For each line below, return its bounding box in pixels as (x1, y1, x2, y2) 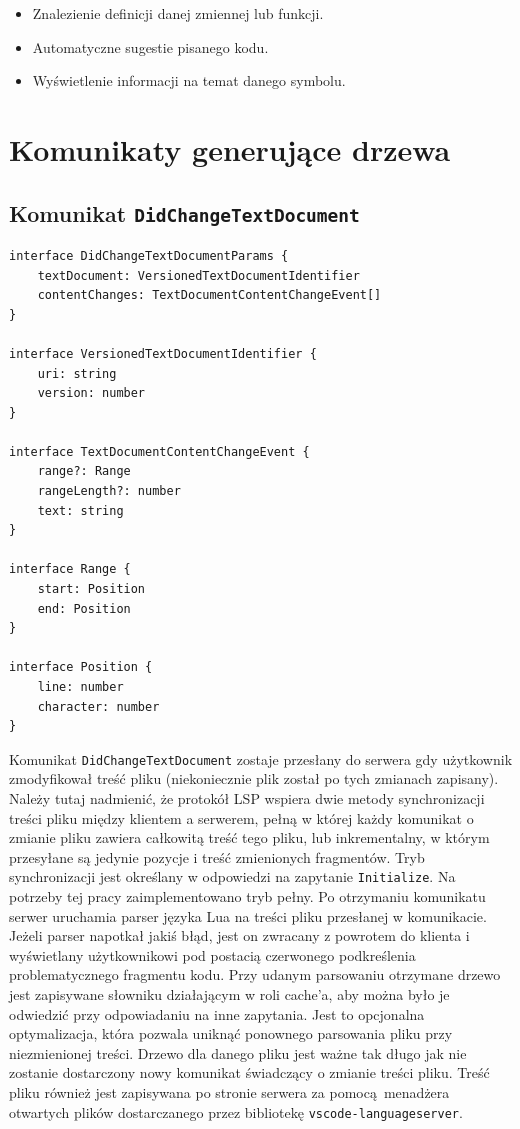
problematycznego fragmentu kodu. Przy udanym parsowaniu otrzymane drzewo (9, 964, 501, 985)
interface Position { (9, 660, 153, 675)
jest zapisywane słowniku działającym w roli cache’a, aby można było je (9, 984, 450, 1005)
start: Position (37, 582, 146, 597)
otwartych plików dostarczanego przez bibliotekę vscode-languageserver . (9, 1101, 463, 1122)
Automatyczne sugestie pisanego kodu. (32, 36, 269, 57)
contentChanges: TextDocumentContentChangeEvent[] (37, 288, 382, 303)
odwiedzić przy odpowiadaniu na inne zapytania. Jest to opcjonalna (9, 1003, 425, 1024)
